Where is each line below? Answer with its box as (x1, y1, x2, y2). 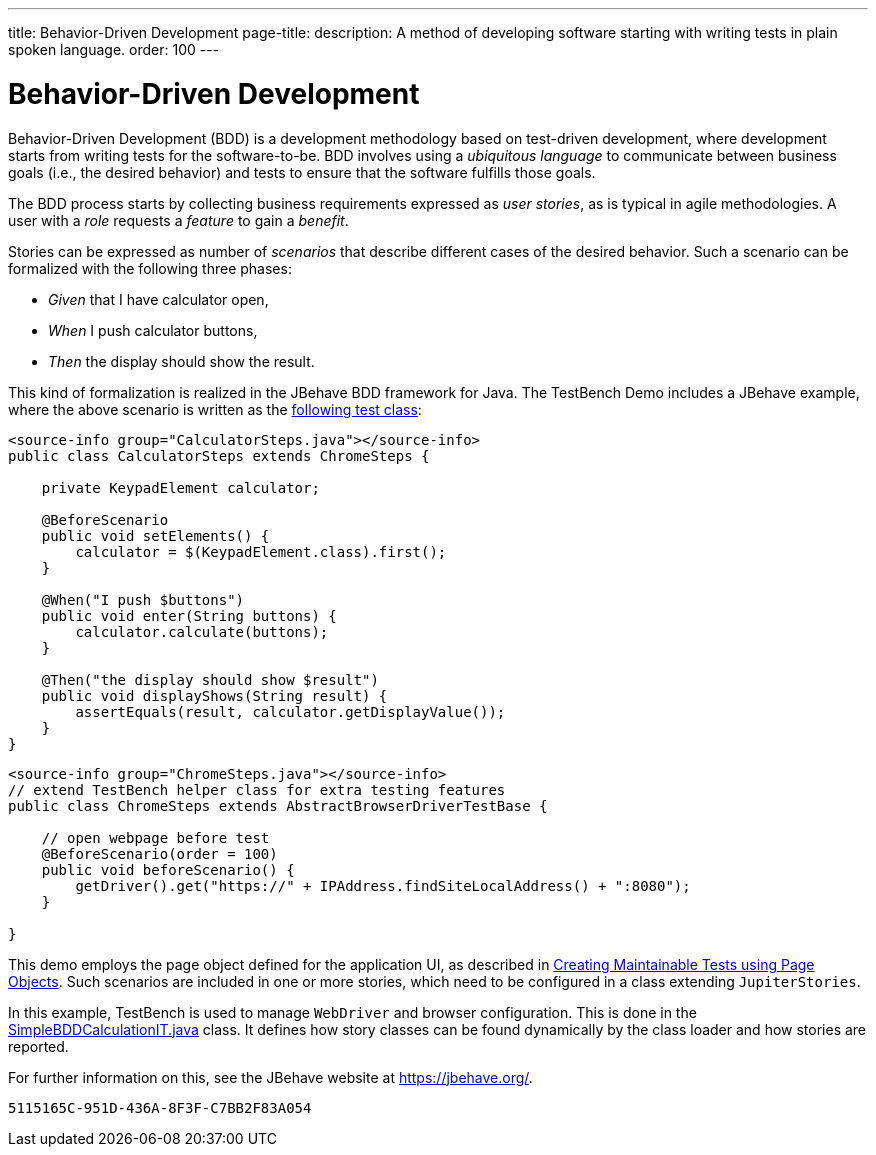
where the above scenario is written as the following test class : (8, 400, 422, 418)
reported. (8, 1037, 69, 1055)
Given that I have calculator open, (48, 290, 269, 308)
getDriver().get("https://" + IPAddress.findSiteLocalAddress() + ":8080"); (75, 877, 691, 894)
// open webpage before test (41, 829, 270, 846)
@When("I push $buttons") (41, 591, 245, 608)
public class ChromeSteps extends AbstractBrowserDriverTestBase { (8, 797, 548, 814)
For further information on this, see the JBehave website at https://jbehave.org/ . (8, 1068, 533, 1086)
